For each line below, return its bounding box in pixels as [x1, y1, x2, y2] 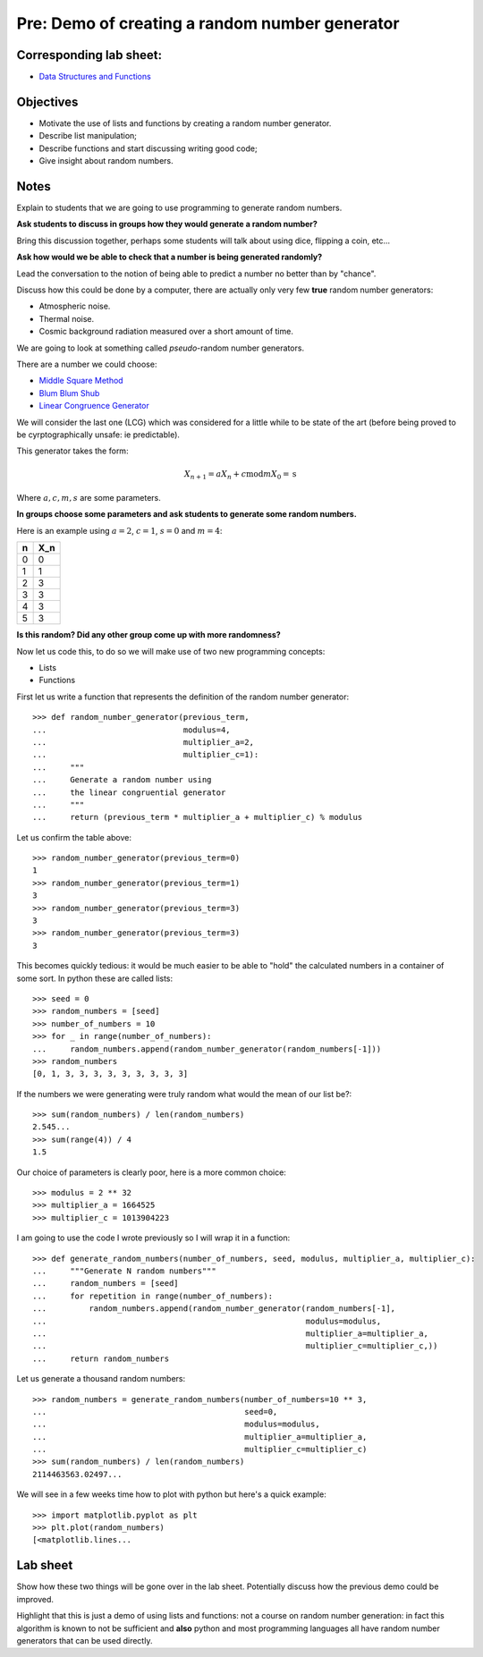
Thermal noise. [38, 313, 95, 324]
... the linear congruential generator [32, 787, 226, 798]
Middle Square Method [38, 376, 124, 386]
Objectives [16, 94, 79, 109]
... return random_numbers [32, 1353, 170, 1364]
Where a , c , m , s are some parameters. [16, 493, 161, 503]
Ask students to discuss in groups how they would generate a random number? [16, 219, 318, 230]
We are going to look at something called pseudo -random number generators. [16, 342, 304, 353]
